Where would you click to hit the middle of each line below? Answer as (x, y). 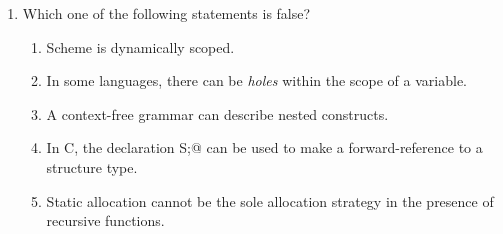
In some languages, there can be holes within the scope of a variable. (257, 80)
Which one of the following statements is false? (166, 13)
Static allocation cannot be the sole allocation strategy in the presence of (270, 200)
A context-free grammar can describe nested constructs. (217, 113)
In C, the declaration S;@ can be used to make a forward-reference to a (264, 147)
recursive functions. (105, 220)
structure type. (92, 166)
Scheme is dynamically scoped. (140, 46)
